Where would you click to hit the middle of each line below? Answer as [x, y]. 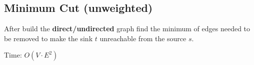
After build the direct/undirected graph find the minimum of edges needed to [127, 29]
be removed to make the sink [48, 38]
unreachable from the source [143, 38]
